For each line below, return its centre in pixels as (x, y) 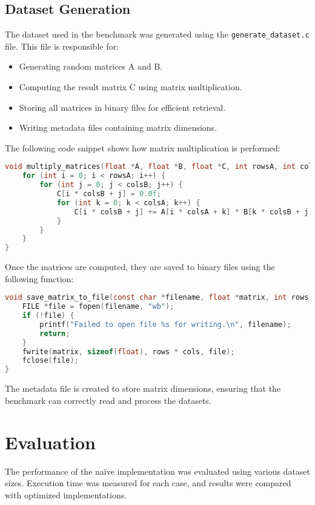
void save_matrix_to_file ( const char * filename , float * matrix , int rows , (159, 298)
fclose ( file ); (50, 361)
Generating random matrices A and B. (91, 66)
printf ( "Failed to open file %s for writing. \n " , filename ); (165, 324)
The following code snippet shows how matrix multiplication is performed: (143, 147)
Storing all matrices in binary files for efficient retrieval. (122, 107)
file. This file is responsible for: (62, 46)
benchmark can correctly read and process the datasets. (108, 400)
